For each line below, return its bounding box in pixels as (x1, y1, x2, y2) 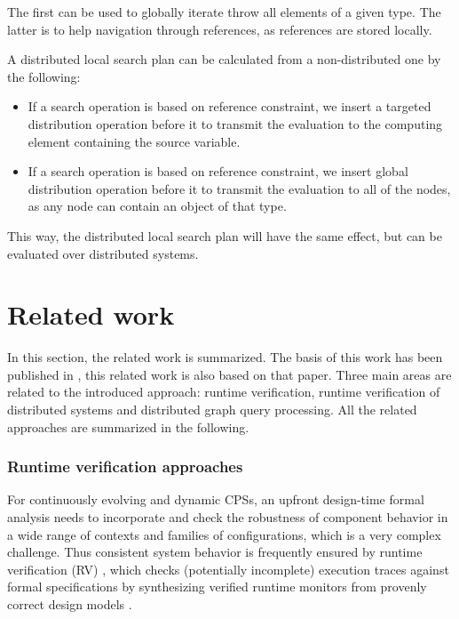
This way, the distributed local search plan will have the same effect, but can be (7, 226, 442, 245)
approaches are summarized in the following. (7, 417, 249, 436)
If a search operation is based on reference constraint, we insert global (28, 162, 408, 181)
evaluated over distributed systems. (7, 244, 199, 262)
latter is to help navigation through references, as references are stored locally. (7, 20, 432, 38)
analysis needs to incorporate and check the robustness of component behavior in (7, 508, 448, 527)
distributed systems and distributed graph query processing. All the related (7, 400, 417, 419)
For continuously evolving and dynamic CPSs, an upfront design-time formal (7, 490, 424, 509)
